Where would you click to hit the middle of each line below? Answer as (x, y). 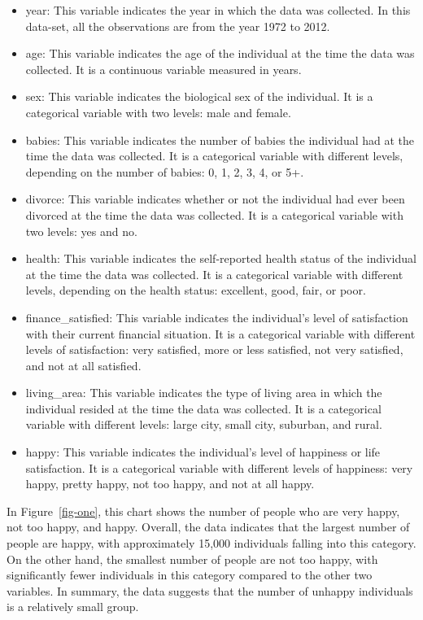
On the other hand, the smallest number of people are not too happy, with (192, 559)
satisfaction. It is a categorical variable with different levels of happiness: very (219, 467)
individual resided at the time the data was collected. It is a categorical (203, 408)
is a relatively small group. (73, 607)
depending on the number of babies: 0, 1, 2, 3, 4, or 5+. (165, 171)
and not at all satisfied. (83, 365)
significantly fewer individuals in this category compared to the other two (190, 575)
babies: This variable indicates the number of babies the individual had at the (220, 140)
